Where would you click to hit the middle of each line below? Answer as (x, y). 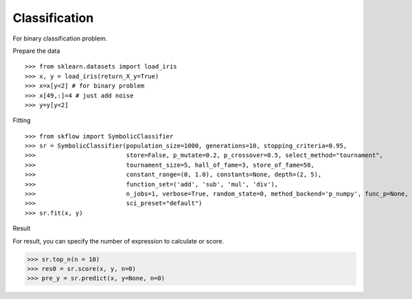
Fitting (22, 121)
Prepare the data (36, 51)
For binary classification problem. (60, 38)
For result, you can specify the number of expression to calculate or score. (118, 241)
